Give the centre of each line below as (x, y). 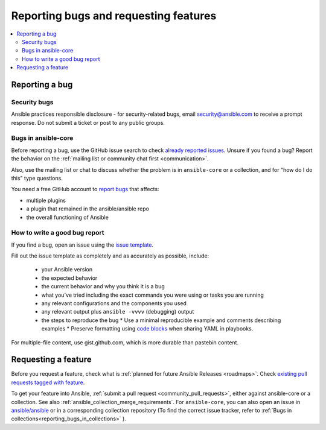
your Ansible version (67, 270)
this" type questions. (37, 178)
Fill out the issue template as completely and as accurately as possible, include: (110, 256)
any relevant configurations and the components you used (114, 303)
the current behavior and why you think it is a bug (103, 286)
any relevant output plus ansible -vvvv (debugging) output (118, 312)
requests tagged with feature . (48, 382)
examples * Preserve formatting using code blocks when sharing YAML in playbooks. (147, 329)
